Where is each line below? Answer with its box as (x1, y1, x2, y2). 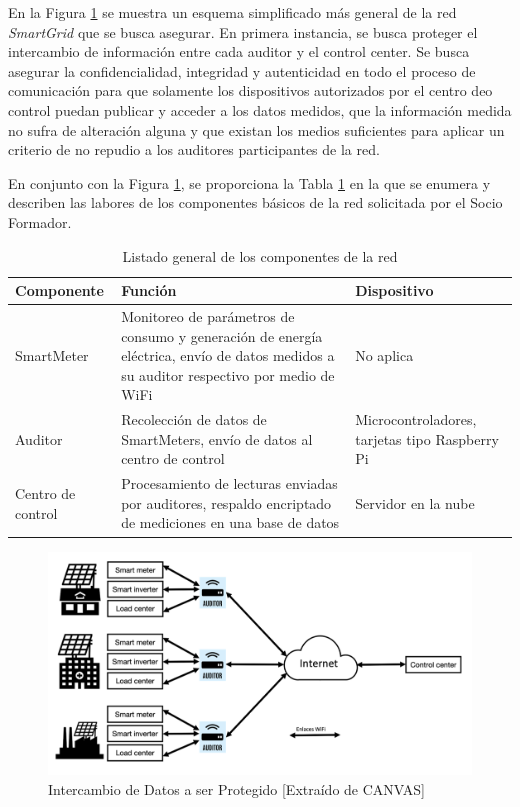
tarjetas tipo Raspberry (355, 428, 499, 449)
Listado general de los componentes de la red (122, 245, 398, 266)
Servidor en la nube (355, 492, 475, 513)
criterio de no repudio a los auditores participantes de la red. (8, 139, 380, 160)
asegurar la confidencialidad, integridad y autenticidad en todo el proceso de (8, 60, 476, 81)
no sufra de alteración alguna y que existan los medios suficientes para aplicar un (8, 119, 505, 140)
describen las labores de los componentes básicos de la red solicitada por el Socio (8, 192, 503, 213)
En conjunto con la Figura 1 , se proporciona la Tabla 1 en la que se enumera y (8, 172, 491, 193)
